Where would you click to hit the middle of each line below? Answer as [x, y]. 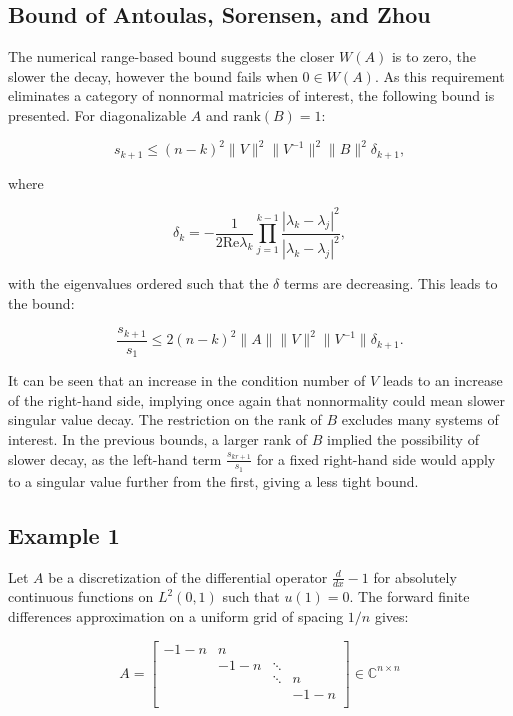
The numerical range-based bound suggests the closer [171, 56]
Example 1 [64, 534]
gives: [391, 615]
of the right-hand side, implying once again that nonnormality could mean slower [256, 399]
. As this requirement [439, 75]
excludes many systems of [420, 419]
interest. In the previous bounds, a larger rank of [158, 438]
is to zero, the [433, 56]
